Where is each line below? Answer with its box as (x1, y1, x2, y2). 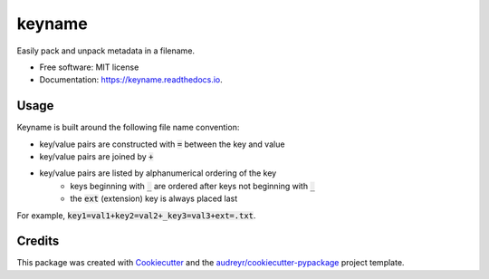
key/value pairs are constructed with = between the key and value (39, 139, 285, 149)
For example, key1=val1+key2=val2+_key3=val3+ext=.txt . (16, 209, 256, 221)
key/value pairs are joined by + (39, 151, 154, 162)
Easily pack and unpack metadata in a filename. (16, 45, 195, 56)
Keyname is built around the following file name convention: (16, 122, 240, 133)
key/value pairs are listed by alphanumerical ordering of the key (39, 168, 277, 178)
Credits (16, 234, 60, 249)
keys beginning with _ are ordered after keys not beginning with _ (70, 180, 316, 191)
